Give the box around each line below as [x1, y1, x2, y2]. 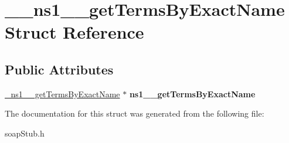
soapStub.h [5, 127, 45, 139]
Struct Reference [5, 20, 144, 44]
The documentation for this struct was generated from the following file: [5, 107, 264, 120]
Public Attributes [5, 60, 114, 78]
